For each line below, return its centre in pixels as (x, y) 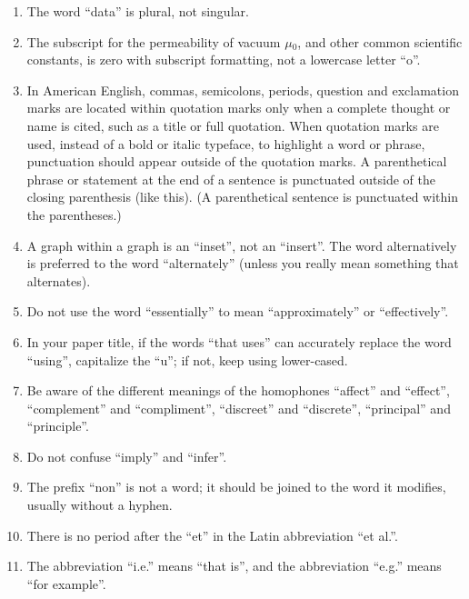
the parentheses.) (74, 214)
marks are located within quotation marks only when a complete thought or (239, 108)
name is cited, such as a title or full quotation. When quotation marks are (233, 125)
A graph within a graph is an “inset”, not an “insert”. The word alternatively (242, 245)
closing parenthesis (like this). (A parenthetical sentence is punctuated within (243, 197)
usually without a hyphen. (100, 505)
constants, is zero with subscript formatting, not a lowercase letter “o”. (224, 60)
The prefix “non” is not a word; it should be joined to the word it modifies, (236, 487)
